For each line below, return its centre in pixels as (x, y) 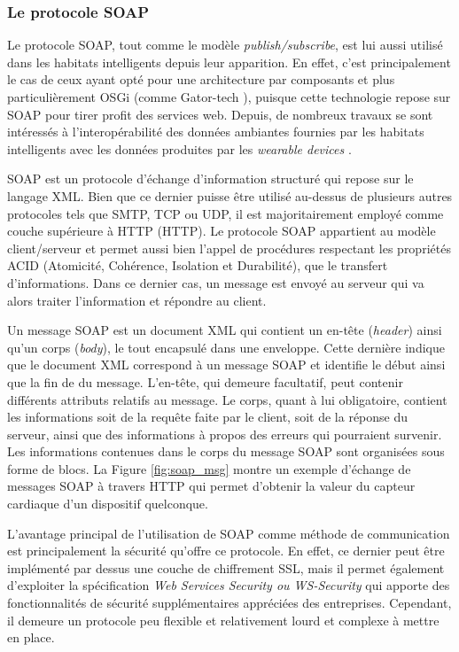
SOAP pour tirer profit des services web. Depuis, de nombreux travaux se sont (220, 114)
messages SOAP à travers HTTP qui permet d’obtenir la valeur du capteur (211, 486)
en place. (31, 637)
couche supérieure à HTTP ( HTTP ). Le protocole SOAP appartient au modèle (222, 231)
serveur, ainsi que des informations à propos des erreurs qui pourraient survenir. (225, 434)
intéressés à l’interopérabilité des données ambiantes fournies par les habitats (216, 132)
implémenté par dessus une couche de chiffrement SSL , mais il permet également (226, 567)
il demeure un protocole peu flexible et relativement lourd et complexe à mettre (223, 620)
